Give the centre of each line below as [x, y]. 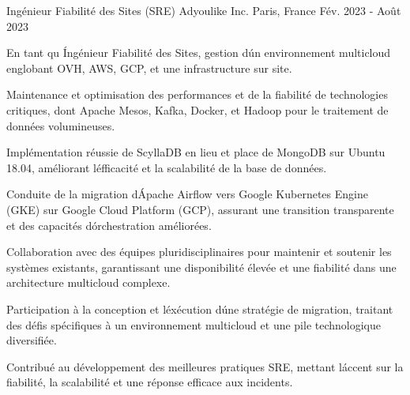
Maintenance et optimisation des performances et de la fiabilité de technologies [197, 94]
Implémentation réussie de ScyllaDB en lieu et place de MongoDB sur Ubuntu [196, 152]
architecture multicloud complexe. [88, 282]
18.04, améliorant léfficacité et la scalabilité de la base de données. [167, 167]
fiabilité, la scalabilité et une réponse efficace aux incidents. [150, 382]
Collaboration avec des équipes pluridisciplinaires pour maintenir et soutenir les [199, 252]
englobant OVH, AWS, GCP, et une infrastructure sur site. [149, 68]
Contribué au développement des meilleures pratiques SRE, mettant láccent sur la [205, 366]
